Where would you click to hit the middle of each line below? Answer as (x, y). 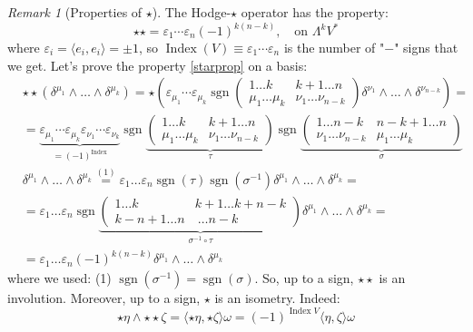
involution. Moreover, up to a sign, (104, 298)
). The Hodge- (192, 12)
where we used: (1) (59, 278)
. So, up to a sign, (304, 278)
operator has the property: (315, 12)
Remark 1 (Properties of (75, 12)
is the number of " (334, 48)
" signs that (426, 48)
